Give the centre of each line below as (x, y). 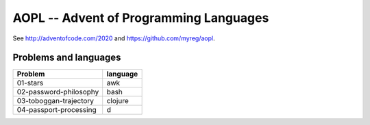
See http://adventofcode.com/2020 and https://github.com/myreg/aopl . (114, 38)
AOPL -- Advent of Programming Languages (141, 18)
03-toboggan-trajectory (56, 101)
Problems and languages (67, 58)
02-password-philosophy (58, 92)
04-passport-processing (57, 110)
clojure (118, 101)
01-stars (30, 83)
